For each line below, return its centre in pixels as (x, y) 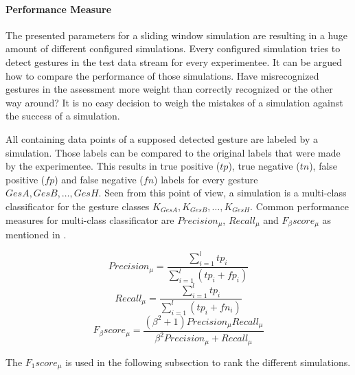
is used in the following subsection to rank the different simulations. (208, 362)
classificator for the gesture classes (78, 206)
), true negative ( (264, 166)
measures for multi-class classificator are (90, 219)
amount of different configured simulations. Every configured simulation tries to (173, 48)
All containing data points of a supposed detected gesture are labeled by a (162, 138)
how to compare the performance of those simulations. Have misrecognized (162, 75)
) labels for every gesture (206, 179)
